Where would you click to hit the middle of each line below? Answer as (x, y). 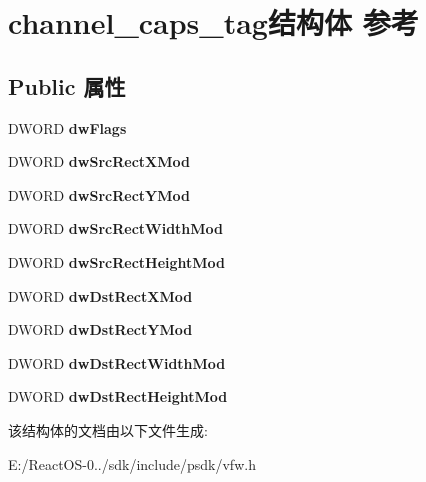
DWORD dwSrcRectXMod (99, 161)
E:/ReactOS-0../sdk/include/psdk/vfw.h (132, 463)
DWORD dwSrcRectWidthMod (116, 228)
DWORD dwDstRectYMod (100, 329)
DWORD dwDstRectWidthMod (117, 362)
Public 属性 (67, 85)
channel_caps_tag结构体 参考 (213, 22)
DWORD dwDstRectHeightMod (118, 396)
